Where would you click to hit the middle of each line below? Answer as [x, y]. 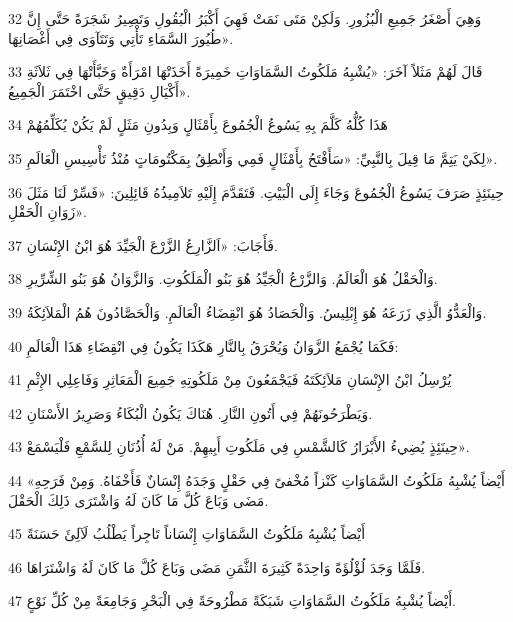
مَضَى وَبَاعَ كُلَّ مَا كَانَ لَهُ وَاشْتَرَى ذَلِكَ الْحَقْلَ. [138, 499]
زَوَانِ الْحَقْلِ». [47, 211]
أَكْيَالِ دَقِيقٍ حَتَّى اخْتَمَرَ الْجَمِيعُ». [99, 90]
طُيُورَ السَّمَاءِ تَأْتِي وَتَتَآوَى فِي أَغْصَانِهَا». [121, 37]
